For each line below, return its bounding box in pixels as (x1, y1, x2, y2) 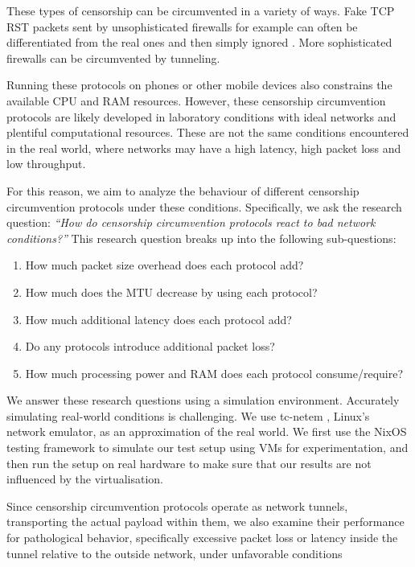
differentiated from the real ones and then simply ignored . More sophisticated (6, 34, 392, 51)
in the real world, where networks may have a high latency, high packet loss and (6, 139, 401, 156)
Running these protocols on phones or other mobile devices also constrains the (6, 76, 392, 93)
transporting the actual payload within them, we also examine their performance (6, 513, 405, 530)
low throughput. (6, 155, 86, 172)
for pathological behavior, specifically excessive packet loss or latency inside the (6, 529, 398, 546)
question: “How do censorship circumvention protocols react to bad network (6, 214, 376, 231)
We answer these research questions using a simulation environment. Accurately (6, 392, 400, 409)
